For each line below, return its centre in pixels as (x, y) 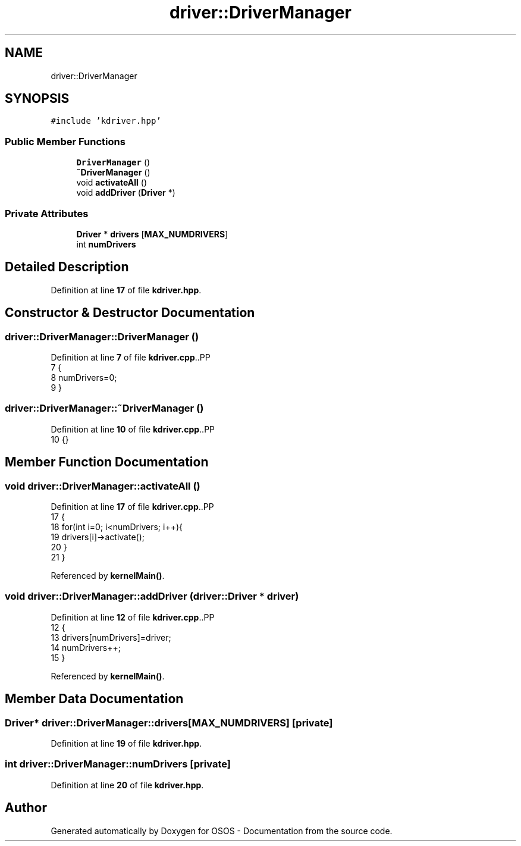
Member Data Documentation (94, 699)
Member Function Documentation (107, 462)
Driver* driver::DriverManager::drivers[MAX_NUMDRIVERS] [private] (169, 723)
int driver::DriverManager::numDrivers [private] (118, 764)
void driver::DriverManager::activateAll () (103, 486)
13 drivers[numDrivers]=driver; (111, 637)
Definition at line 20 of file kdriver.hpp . (127, 785)
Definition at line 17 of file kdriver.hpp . (126, 290)
